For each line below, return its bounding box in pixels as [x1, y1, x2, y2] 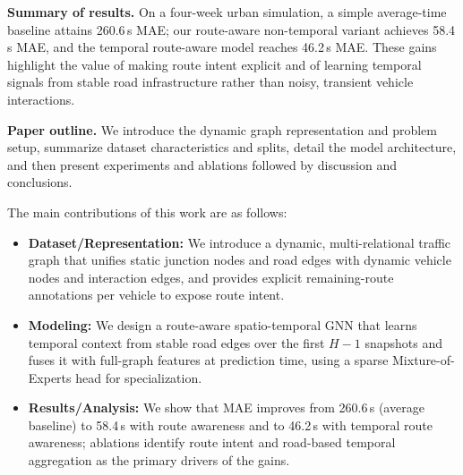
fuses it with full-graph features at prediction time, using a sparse [28, 351, 389, 369]
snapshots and [364, 333, 443, 352]
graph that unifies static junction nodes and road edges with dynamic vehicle [28, 250, 451, 269]
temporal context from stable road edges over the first [28, 333, 325, 352]
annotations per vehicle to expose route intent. [28, 285, 285, 304]
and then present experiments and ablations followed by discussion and [7, 155, 397, 174]
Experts [28, 368, 72, 386]
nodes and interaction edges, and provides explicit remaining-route [28, 267, 394, 286]
